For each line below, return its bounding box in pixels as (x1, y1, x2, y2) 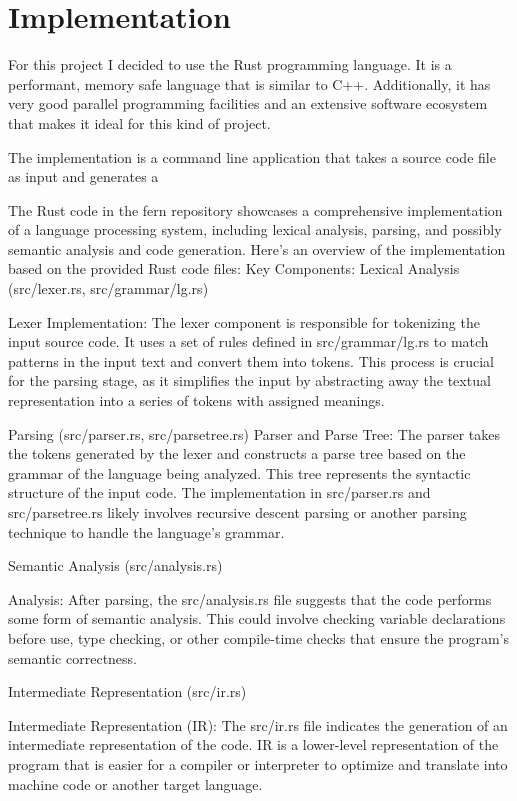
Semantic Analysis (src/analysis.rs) (8, 555, 223, 576)
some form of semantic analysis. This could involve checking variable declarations (8, 608, 506, 629)
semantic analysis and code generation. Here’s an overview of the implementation (8, 238, 506, 259)
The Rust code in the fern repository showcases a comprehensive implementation (8, 199, 503, 220)
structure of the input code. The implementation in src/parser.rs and (8, 482, 431, 503)
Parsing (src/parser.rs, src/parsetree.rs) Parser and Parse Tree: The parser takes (8, 423, 500, 444)
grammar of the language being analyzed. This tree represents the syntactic (8, 462, 471, 483)
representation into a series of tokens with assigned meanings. (8, 390, 385, 411)
